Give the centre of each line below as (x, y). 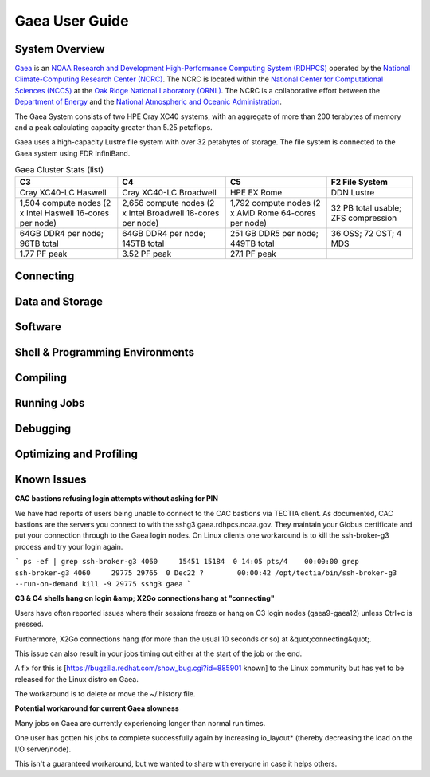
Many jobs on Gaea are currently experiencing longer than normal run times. (140, 723)
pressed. (29, 624)
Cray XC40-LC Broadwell (169, 192)
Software (38, 327)
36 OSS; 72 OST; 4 (366, 233)
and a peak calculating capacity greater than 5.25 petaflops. (113, 128)
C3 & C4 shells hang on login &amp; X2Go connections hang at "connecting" (145, 598)
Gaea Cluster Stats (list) (59, 170)
